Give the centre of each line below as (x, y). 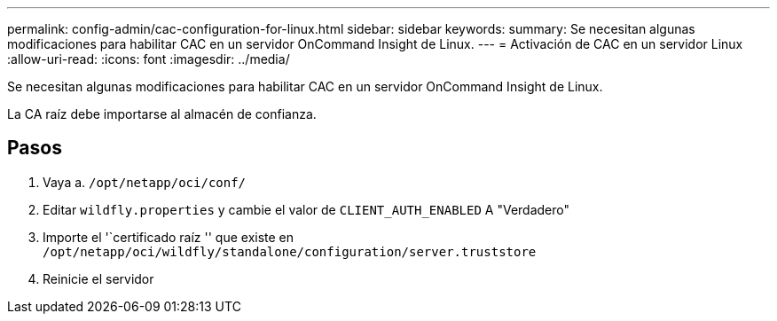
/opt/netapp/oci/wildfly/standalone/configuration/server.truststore (290, 251)
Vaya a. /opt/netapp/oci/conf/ (145, 182)
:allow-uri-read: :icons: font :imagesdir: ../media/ (149, 59)
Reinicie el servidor (98, 278)
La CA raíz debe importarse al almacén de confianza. (162, 114)
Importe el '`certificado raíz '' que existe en (169, 237)
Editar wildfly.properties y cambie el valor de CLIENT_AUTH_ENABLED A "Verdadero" (306, 209)
